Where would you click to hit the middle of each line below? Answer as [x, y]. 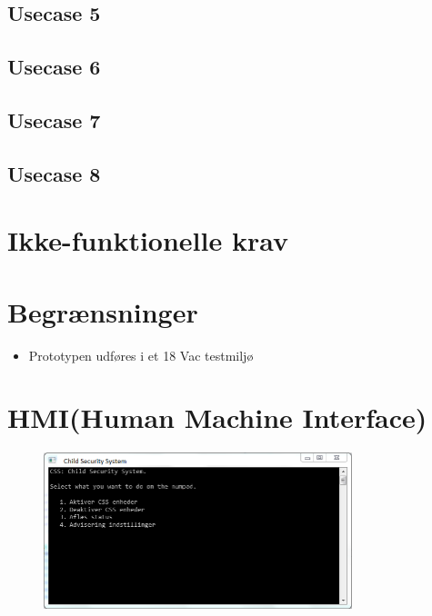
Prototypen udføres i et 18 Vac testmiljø [141, 355]
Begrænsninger [103, 311]
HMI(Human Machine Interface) [217, 417]
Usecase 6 [54, 67]
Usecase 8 [54, 173]
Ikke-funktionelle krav [148, 240]
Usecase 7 [54, 119]
